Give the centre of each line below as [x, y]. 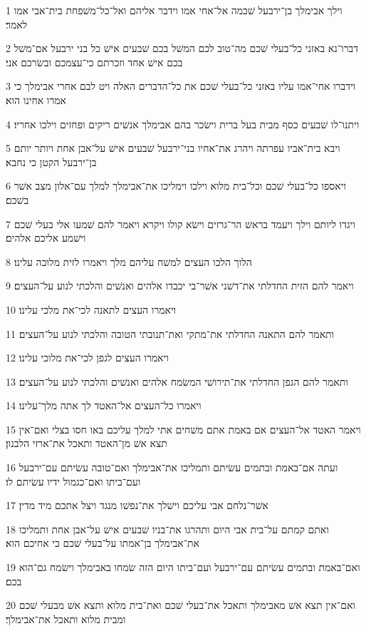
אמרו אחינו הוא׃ [36, 99]
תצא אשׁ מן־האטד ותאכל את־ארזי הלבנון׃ [87, 443]
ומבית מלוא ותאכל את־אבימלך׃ [66, 619]
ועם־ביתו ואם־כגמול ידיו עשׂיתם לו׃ [73, 481]
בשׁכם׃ [17, 199]
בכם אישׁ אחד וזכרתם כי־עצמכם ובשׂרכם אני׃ [94, 62]
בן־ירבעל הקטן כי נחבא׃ [51, 161]
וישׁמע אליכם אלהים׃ [46, 238]
